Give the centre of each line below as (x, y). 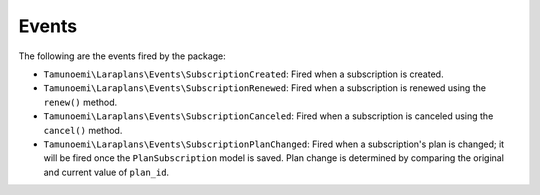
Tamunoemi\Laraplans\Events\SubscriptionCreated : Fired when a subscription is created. (243, 74)
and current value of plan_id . (106, 172)
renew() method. (80, 102)
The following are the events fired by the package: (122, 56)
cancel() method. (83, 130)
